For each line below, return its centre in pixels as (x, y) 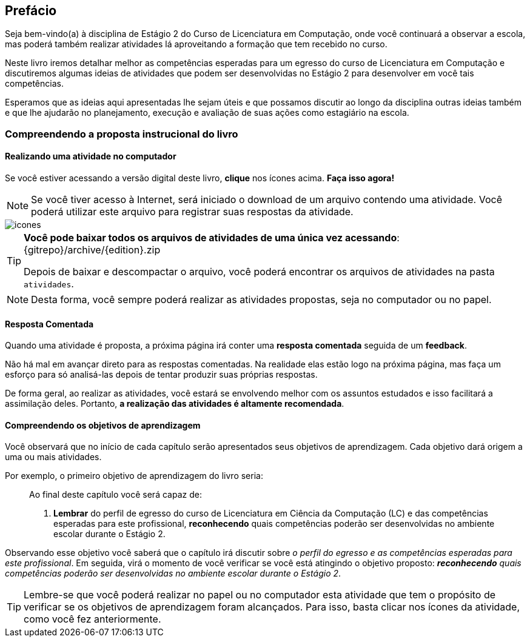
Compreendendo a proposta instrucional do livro (122, 134)
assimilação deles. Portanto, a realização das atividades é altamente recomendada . (175, 404)
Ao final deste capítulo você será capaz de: (116, 495)
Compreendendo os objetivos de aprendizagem (103, 425)
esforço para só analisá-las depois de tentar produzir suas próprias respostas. (161, 375)
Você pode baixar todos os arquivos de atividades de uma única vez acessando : (212, 238)
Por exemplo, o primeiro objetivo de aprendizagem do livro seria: (134, 476)
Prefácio (31, 11)
